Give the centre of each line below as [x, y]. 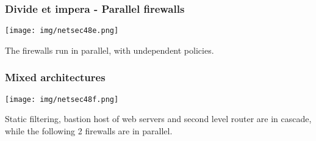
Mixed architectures [55, 77]
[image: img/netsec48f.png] [62, 99]
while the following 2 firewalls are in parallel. [89, 130]
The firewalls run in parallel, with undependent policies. [110, 50]
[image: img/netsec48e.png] [62, 31]
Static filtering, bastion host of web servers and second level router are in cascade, [158, 119]
